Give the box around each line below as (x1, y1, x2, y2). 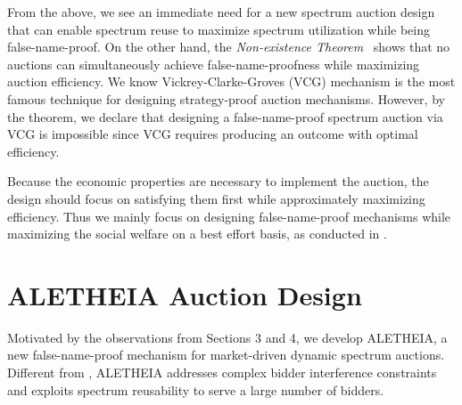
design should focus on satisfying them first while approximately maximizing (7, 189, 425, 207)
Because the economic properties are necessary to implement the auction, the (7, 172, 429, 190)
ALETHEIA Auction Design (7, 276, 362, 312)
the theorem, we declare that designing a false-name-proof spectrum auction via (7, 107, 443, 126)
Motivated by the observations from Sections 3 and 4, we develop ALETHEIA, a (7, 328, 448, 346)
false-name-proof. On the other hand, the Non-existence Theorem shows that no (7, 37, 450, 56)
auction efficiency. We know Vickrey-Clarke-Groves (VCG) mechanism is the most (7, 72, 456, 91)
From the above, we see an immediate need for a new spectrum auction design (7, 3, 435, 20)
